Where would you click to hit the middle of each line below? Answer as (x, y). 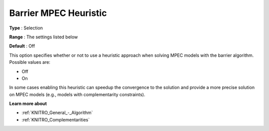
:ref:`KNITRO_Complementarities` (56, 120)
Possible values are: (30, 62)
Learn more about (28, 104)
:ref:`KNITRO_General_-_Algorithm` (57, 113)
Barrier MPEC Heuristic (58, 13)
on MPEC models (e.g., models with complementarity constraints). (77, 94)
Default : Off (22, 46)
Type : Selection (26, 28)
